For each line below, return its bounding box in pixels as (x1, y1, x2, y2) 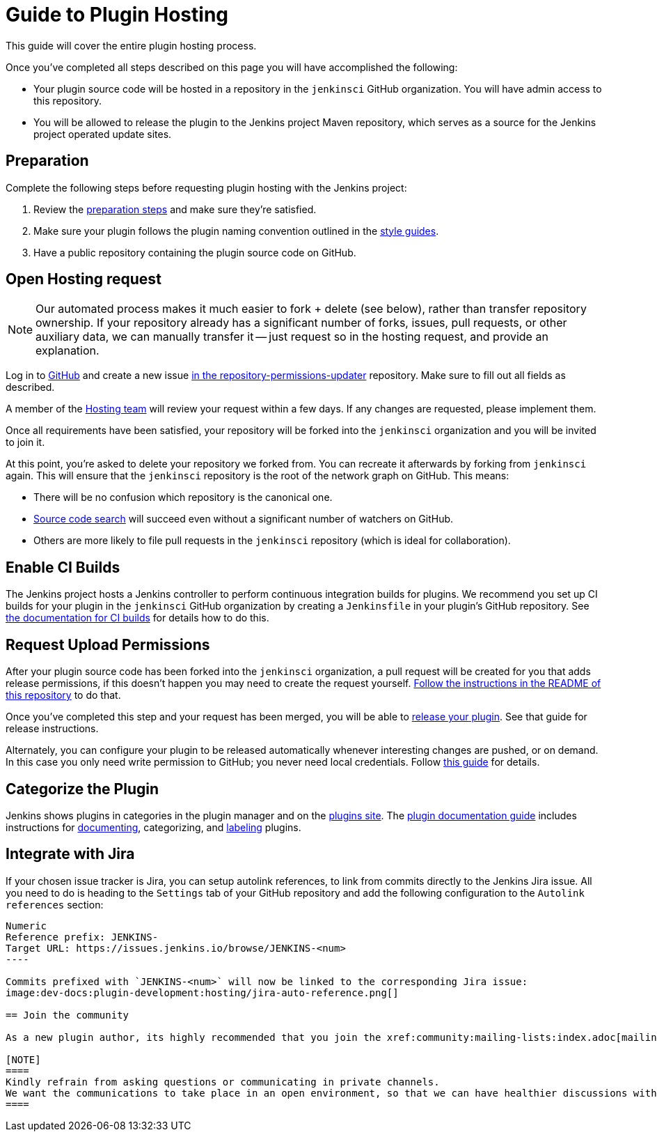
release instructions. (6, 722, 99, 735)
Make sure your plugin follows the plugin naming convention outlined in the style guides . (33, 224, 439, 237)
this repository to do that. (6, 689, 121, 702)
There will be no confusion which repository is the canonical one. (33, 491, 333, 504)
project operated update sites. (33, 127, 172, 140)
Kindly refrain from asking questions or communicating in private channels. (6, 1076, 440, 1088)
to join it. (6, 436, 45, 449)
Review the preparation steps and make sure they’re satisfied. (33, 203, 317, 215)
